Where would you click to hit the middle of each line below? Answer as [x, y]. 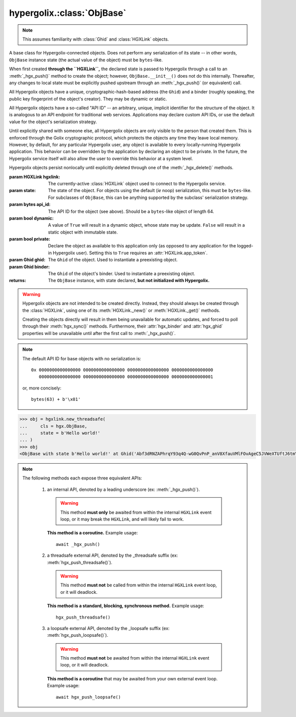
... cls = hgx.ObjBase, [53, 426]
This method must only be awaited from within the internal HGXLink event [136, 512]
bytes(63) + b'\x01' [56, 399]
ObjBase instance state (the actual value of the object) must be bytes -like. [86, 60]
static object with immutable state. [83, 232]
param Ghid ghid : [27, 260]
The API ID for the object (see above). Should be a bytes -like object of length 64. [131, 211]
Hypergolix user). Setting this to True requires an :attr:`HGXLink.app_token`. [130, 253]
